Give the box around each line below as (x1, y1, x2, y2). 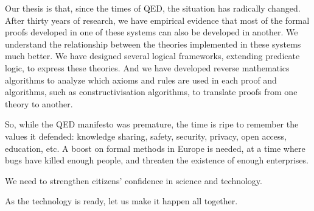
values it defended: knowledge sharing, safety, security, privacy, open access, (5, 129, 287, 142)
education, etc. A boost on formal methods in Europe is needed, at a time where (5, 141, 305, 154)
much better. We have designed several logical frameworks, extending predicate (5, 49, 300, 62)
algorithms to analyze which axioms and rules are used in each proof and (5, 73, 277, 86)
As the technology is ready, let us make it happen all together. (5, 195, 238, 207)
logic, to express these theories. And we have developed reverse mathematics (5, 61, 290, 74)
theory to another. (5, 97, 73, 110)
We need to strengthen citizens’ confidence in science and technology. (5, 174, 262, 187)
